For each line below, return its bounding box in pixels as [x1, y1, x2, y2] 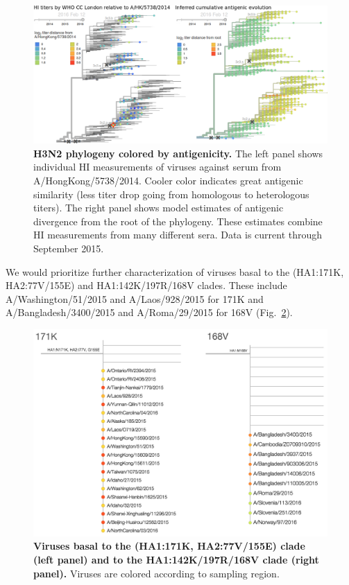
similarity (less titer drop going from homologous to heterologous [33, 186, 309, 201]
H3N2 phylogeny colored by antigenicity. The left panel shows [33, 146, 323, 160]
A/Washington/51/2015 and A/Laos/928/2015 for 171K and [6, 291, 264, 306]
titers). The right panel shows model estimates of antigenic [33, 200, 284, 215]
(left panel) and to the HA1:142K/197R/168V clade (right [33, 552, 319, 567]
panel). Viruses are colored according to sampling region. [33, 566, 280, 580]
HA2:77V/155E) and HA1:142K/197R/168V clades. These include [6, 278, 287, 292]
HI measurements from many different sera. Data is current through [33, 227, 323, 242]
